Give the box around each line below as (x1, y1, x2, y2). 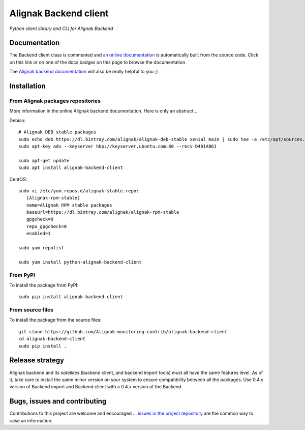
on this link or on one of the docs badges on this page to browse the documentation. (9, 59, 187, 65)
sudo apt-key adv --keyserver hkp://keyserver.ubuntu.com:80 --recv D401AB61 (18, 143, 217, 149)
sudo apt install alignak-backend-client (18, 165, 123, 170)
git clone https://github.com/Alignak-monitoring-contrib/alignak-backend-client (18, 329, 228, 334)
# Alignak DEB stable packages (18, 129, 97, 135)
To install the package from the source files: (9, 317, 102, 323)
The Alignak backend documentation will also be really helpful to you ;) (9, 69, 158, 75)
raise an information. (9, 417, 53, 423)
